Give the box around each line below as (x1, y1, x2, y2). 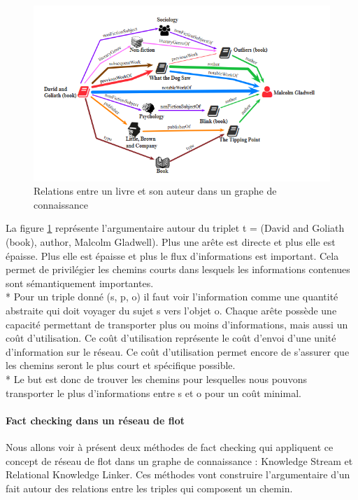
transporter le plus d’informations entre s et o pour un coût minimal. (6, 385, 301, 400)
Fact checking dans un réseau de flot (6, 412, 185, 427)
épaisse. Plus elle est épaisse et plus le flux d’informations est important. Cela (6, 248, 339, 263)
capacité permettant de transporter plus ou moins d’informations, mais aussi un (6, 317, 348, 331)
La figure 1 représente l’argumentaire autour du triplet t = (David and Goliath (6, 221, 345, 235)
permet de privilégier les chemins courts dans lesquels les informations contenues (6, 262, 350, 277)
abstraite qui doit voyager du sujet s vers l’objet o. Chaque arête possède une (6, 303, 337, 317)
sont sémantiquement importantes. (6, 275, 154, 290)
